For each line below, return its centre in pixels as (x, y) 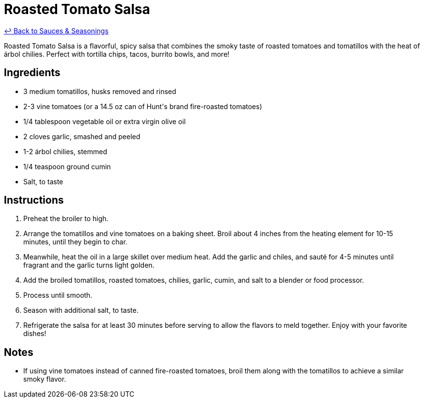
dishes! (35, 334)
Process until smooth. (58, 295)
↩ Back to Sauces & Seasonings (56, 31)
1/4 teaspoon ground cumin (67, 166)
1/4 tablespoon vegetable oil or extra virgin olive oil (105, 121)
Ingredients (32, 73)
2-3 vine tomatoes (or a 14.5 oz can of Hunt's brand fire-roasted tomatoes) (143, 106)
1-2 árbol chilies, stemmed (65, 151)
